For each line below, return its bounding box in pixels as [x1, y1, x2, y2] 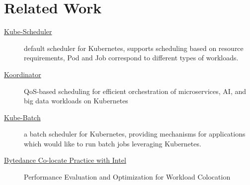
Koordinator [4, 69, 41, 79]
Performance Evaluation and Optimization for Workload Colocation [24, 172, 231, 182]
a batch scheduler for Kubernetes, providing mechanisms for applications [24, 129, 246, 139]
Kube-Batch [4, 112, 41, 122]
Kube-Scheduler [4, 26, 52, 37]
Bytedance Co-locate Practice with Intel [4, 155, 126, 165]
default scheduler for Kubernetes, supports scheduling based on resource [24, 43, 244, 53]
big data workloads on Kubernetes [24, 95, 128, 106]
